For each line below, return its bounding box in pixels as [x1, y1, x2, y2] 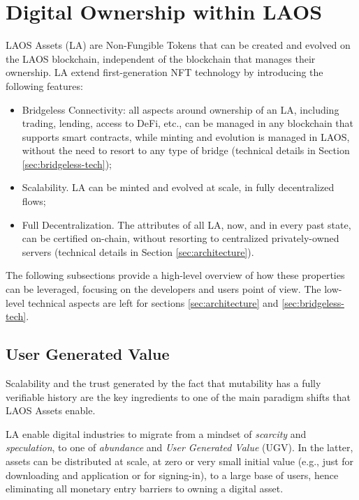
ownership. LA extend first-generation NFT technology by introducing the [6, 65, 323, 79]
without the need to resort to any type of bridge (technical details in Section [22, 143, 350, 158]
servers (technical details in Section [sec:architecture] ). [22, 244, 254, 259]
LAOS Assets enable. [6, 403, 96, 418]
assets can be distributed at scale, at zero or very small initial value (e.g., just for [6, 453, 354, 468]
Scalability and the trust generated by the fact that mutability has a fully [6, 376, 321, 391]
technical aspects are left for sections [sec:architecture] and [27, 295, 279, 310]
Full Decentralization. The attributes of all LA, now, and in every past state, [22, 217, 351, 232]
